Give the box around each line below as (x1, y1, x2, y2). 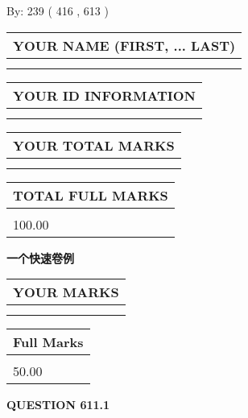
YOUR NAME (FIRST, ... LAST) (13, 35, 236, 55)
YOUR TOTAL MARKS (13, 135, 175, 155)
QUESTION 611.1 (6, 396, 110, 413)
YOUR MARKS (13, 283, 119, 302)
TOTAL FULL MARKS (13, 185, 168, 205)
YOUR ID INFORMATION (13, 85, 196, 105)
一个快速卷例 (6, 249, 74, 266)
